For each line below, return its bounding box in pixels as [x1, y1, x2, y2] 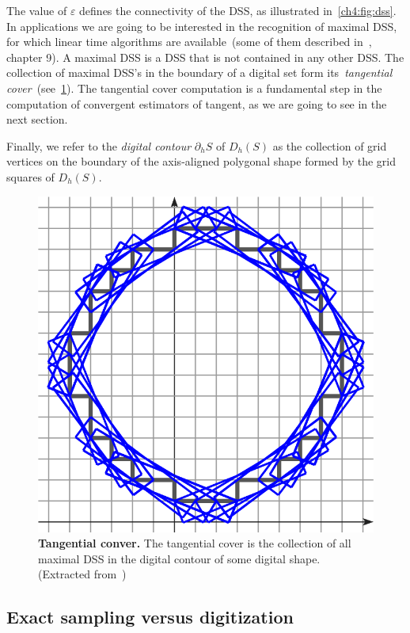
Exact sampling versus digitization [6, 604, 294, 629]
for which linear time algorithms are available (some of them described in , [6, 33, 372, 50]
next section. [6, 111, 68, 128]
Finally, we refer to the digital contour [6, 137, 192, 154]
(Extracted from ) [38, 566, 127, 582]
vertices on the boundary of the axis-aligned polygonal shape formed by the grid [6, 153, 396, 170]
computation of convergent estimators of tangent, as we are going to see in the [6, 95, 387, 112]
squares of [6, 168, 55, 185]
